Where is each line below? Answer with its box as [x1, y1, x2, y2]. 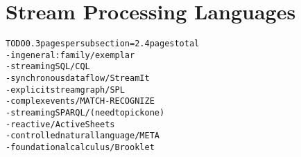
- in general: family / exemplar [6, 50, 135, 60]
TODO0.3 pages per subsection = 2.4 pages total [6, 39, 200, 49]
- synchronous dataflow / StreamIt [6, 73, 150, 84]
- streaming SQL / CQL [6, 62, 90, 72]
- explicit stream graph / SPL [6, 84, 125, 95]
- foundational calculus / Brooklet [6, 142, 155, 153]
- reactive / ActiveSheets [6, 119, 115, 129]
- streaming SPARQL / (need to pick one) [6, 108, 165, 118]
